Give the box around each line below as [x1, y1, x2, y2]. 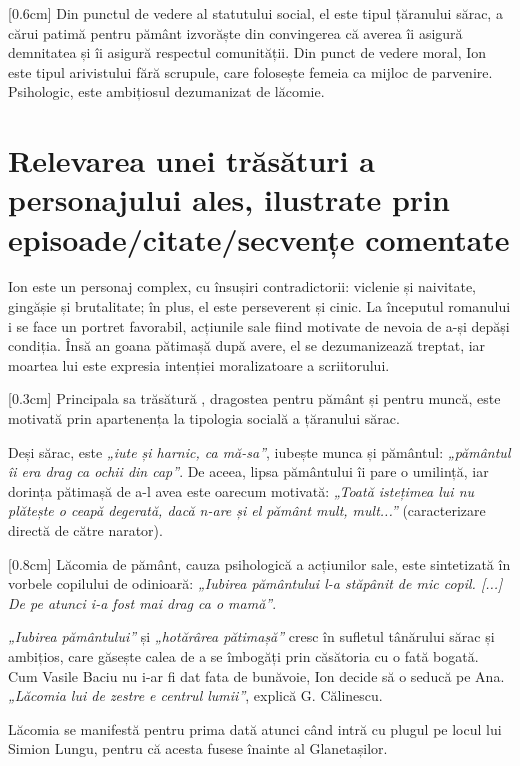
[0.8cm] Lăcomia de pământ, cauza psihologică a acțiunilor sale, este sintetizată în [8, 553, 511, 574]
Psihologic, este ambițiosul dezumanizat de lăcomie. [8, 81, 325, 102]
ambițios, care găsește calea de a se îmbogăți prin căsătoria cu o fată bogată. [8, 645, 479, 666]
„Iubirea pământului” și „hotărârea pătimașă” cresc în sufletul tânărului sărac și [8, 626, 495, 647]
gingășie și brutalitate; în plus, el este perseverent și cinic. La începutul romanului [8, 296, 511, 317]
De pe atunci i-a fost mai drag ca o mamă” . [8, 592, 277, 613]
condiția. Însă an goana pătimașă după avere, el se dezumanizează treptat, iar [8, 335, 486, 356]
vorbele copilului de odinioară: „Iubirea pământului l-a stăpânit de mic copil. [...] [8, 573, 503, 594]
